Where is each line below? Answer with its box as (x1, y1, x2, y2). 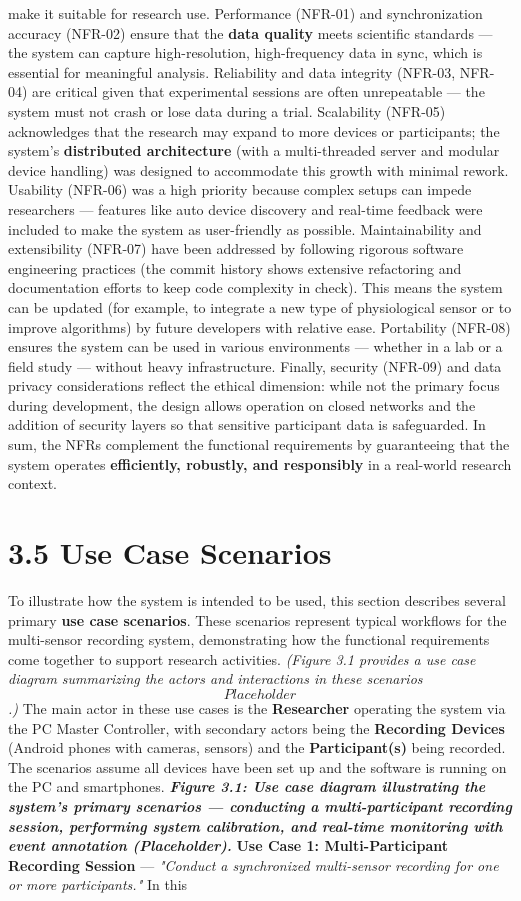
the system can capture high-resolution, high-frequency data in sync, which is (8, 42, 483, 63)
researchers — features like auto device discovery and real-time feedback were (8, 198, 483, 219)
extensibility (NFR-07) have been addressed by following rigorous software (8, 238, 464, 259)
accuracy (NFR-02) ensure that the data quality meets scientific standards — (8, 22, 493, 43)
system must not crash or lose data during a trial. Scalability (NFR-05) (8, 100, 446, 121)
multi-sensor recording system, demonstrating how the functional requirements (8, 629, 490, 650)
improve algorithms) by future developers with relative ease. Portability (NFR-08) (8, 316, 511, 337)
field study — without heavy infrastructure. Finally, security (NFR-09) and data (8, 355, 502, 376)
